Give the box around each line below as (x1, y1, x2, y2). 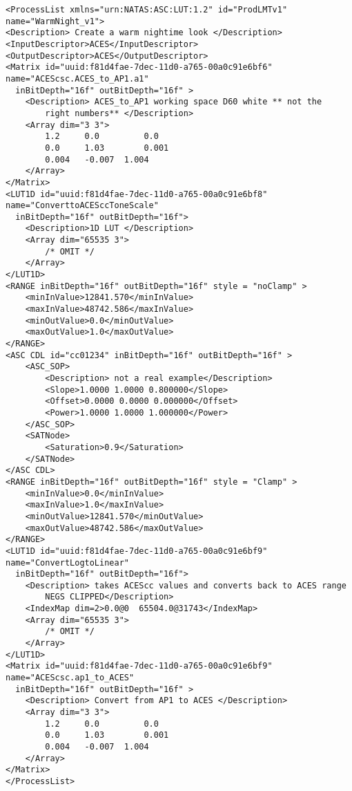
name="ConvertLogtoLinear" (6, 557, 129, 568)
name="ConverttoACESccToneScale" (6, 201, 159, 211)
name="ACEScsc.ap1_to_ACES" (6, 673, 135, 683)
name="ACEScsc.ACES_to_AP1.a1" (6, 73, 149, 84)
